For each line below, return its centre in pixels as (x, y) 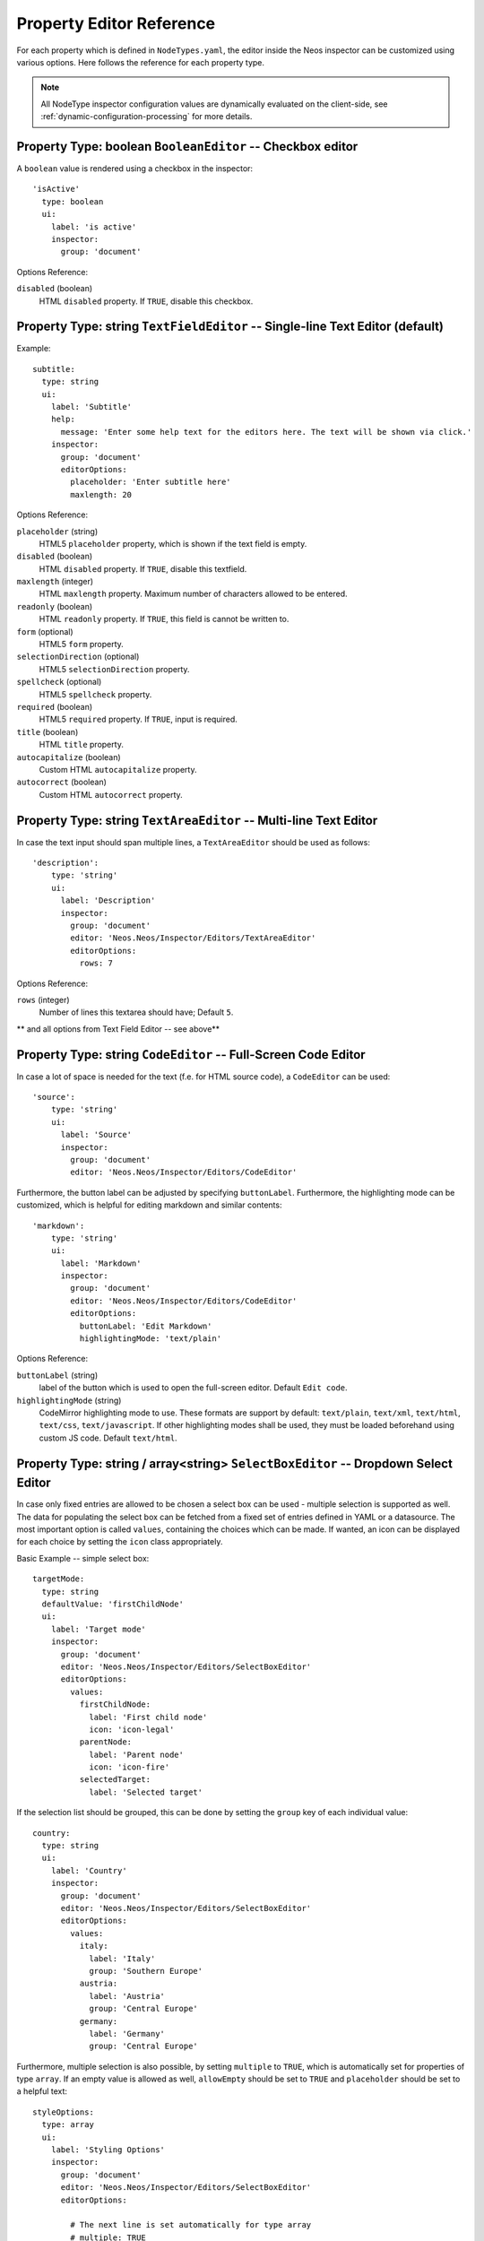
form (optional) (45, 631)
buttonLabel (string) (57, 1375)
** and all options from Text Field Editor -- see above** (118, 1029)
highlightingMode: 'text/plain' (151, 1339)
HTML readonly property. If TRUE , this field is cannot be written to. (164, 619)
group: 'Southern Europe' (146, 1971)
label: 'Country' (89, 1870)
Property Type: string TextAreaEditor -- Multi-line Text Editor (197, 820)
